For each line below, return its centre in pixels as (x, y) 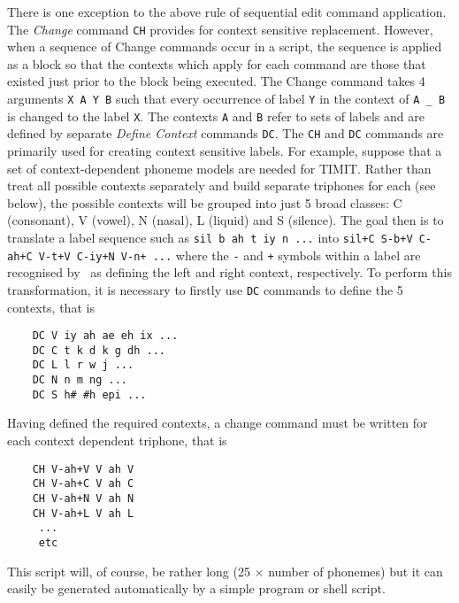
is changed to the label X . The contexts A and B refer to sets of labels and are (216, 116)
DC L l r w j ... (83, 365)
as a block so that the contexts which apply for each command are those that (217, 63)
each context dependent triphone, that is (117, 440)
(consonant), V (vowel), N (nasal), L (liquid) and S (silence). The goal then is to (226, 220)
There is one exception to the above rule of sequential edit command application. (227, 12)
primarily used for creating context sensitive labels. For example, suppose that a (225, 151)
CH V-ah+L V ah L (83, 513)
